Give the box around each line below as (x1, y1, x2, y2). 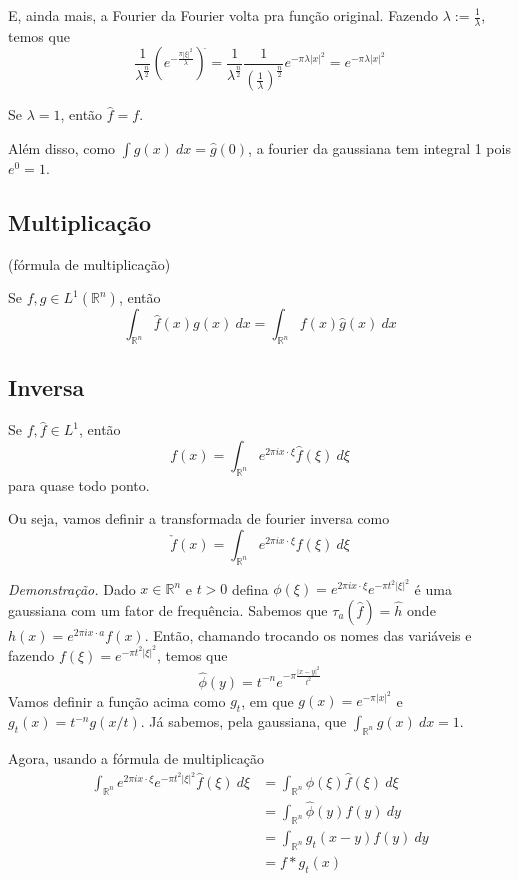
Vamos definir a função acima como (8, 690, 226, 711)
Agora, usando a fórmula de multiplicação (8, 747, 265, 768)
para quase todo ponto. (8, 474, 150, 495)
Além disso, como (8, 137, 116, 158)
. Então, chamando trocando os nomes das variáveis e (144, 624, 472, 645)
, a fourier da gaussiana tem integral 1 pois (248, 137, 511, 158)
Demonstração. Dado (8, 578, 136, 599)
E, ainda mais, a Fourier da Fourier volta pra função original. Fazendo (8, 5, 439, 25)
